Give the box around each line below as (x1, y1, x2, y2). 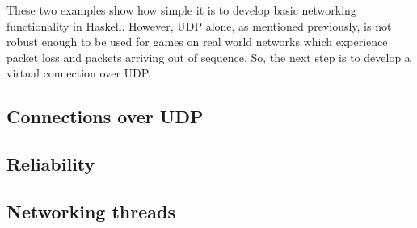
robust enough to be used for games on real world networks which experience (6, 33, 388, 50)
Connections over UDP (6, 104, 204, 129)
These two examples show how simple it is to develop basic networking (6, 2, 356, 18)
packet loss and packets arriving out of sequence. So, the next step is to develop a (6, 48, 411, 65)
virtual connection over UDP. (6, 64, 151, 81)
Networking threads (6, 198, 175, 223)
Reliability (6, 151, 95, 176)
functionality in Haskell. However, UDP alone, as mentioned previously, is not (6, 17, 392, 34)
